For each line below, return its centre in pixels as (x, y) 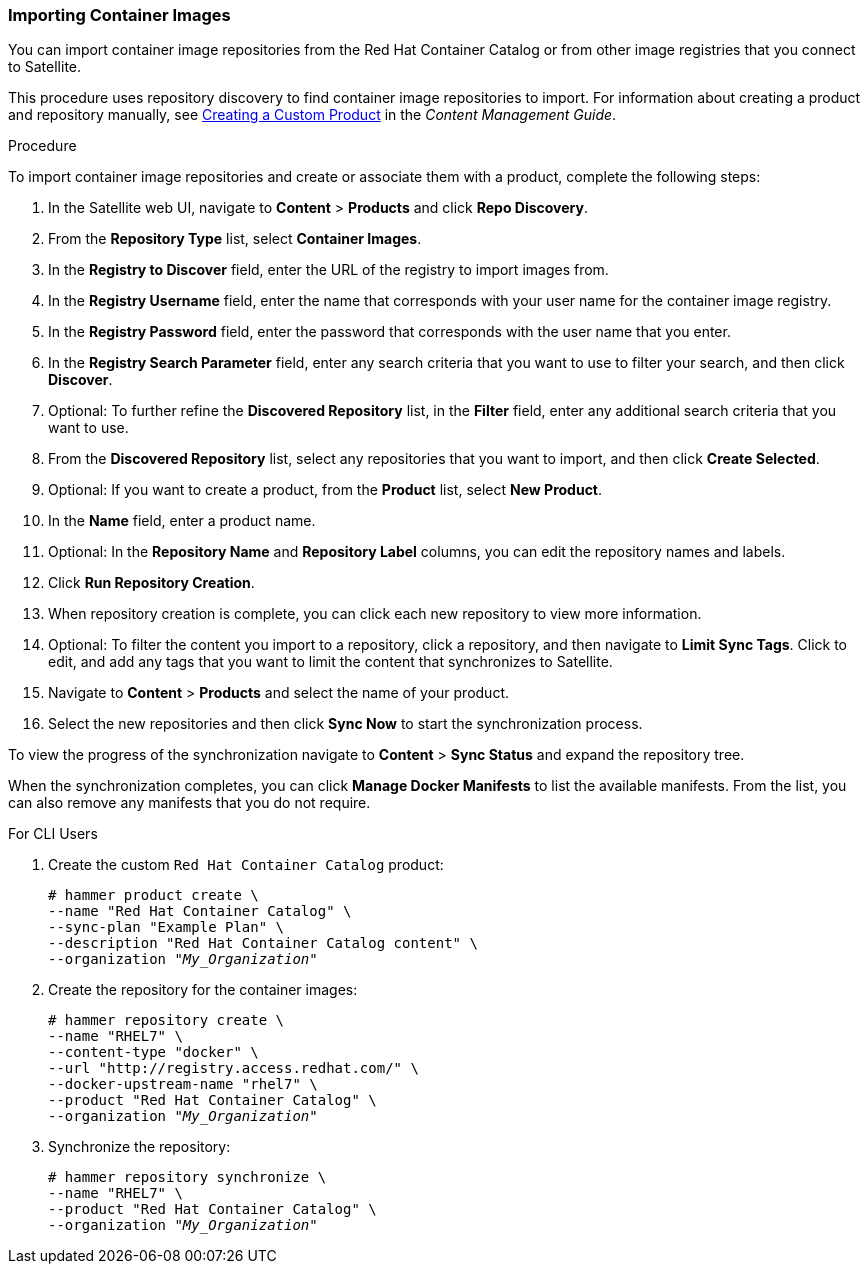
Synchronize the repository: (139, 1147)
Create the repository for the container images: (203, 990)
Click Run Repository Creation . (151, 583)
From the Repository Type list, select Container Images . (235, 239)
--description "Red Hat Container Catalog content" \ (263, 943)
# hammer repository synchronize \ (187, 1177)
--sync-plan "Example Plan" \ (166, 927)
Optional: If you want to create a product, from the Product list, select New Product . (325, 490)
